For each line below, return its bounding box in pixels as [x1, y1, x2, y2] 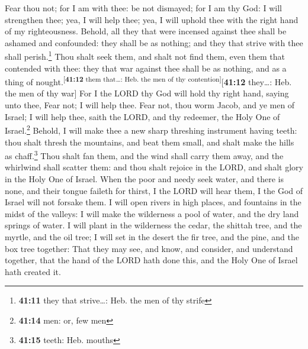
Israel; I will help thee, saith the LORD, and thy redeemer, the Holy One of [5, 110, 280, 122]
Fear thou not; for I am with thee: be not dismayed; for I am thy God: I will [5, 2, 282, 14]
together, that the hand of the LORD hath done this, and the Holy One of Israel [5, 254, 298, 266]
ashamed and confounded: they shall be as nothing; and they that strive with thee [5, 36, 303, 49]
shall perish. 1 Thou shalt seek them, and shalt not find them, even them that [5, 49, 285, 63]
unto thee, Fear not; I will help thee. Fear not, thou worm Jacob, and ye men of [5, 99, 295, 111]
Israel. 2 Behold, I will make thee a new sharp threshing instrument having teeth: [5, 122, 297, 136]
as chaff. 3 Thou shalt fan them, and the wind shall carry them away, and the [5, 148, 284, 161]
